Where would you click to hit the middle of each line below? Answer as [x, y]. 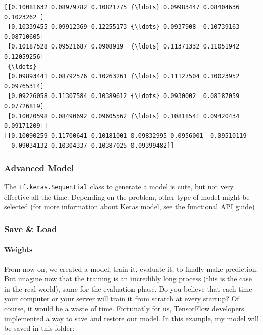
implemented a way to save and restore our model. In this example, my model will [131, 318]
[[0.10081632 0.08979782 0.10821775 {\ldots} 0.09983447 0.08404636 [122, 7]
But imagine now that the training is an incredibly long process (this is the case [128, 279]
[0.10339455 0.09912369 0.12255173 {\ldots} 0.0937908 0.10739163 [124, 27]
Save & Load [31, 229]
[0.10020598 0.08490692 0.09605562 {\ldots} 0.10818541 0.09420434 [124, 116]
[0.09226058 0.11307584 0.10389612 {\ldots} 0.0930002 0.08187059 [124, 96]
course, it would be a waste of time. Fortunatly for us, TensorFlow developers [124, 308]
